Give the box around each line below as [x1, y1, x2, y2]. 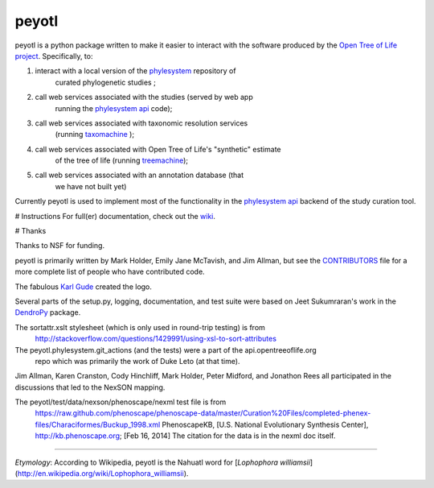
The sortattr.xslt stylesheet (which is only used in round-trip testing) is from [14, 322, 265, 332]
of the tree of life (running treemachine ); [55, 155, 189, 165]
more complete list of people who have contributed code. [14, 267, 205, 277]
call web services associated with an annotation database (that [35, 170, 244, 180]
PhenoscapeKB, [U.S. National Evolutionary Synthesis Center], [162, 420, 369, 429]
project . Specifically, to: [14, 51, 93, 60]
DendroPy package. [14, 308, 81, 317]
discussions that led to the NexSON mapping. [14, 383, 166, 392]
